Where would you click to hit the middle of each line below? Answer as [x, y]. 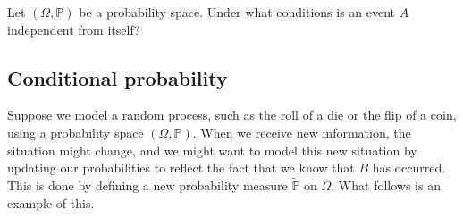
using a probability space [76, 132]
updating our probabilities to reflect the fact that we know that [181, 168]
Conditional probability [118, 77]
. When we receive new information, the [302, 132]
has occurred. [409, 168]
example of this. [51, 202]
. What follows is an [386, 184]
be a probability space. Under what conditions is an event [237, 12]
